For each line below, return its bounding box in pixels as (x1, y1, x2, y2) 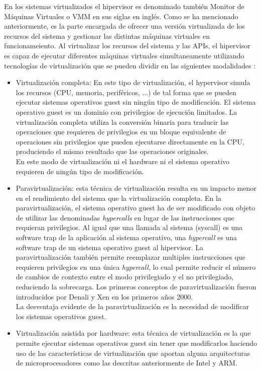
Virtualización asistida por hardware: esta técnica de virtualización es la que (16, 328, 251, 338)
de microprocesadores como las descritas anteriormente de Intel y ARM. (16, 357, 237, 368)
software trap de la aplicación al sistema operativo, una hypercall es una (16, 232, 237, 243)
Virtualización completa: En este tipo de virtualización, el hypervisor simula (16, 77, 250, 88)
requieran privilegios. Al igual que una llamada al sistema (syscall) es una (16, 222, 243, 233)
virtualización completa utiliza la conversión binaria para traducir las (16, 116, 229, 127)
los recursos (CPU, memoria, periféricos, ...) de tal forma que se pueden (16, 87, 236, 97)
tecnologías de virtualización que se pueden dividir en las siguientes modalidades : (4, 60, 256, 70)
